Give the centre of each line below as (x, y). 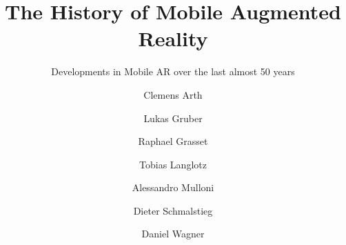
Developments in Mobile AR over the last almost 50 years (173, 71)
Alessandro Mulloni (173, 187)
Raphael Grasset (173, 141)
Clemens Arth (173, 94)
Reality (173, 38)
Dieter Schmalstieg (173, 210)
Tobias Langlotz (173, 164)
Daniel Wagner (173, 234)
